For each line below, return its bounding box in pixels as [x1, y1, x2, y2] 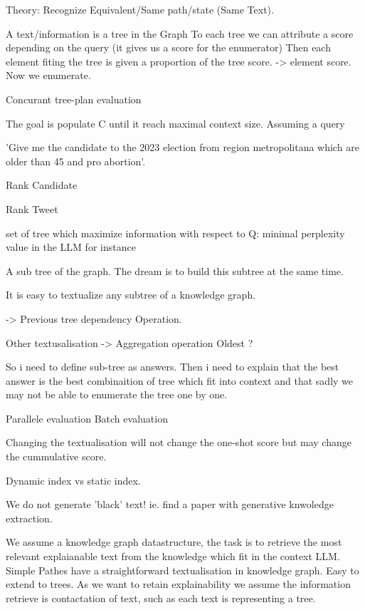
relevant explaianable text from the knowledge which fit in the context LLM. [6, 549, 340, 564]
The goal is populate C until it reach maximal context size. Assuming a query [6, 115, 345, 130]
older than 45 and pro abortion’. [6, 153, 146, 168]
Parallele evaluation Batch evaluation [6, 410, 168, 425]
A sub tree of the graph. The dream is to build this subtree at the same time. [6, 263, 344, 278]
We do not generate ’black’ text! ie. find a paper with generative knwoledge [6, 497, 334, 512]
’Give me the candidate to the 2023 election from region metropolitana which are [6, 140, 359, 155]
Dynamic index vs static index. [6, 472, 141, 487]
